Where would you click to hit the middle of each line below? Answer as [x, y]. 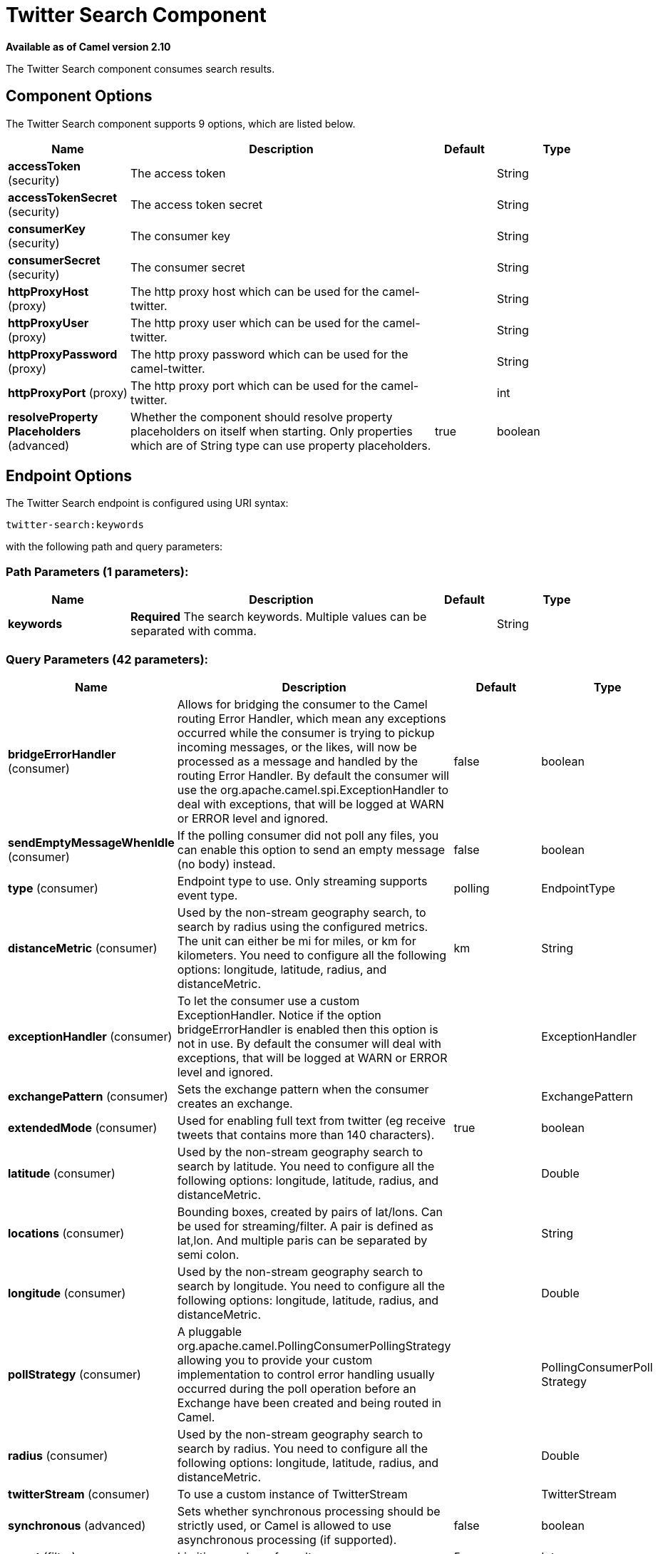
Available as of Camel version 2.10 [88, 46]
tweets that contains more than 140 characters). [306, 1134]
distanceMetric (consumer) [83, 948]
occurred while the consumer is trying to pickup [306, 732]
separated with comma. [194, 631]
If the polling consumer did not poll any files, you [308, 835]
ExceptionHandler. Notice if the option [279, 1015]
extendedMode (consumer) [83, 1127]
